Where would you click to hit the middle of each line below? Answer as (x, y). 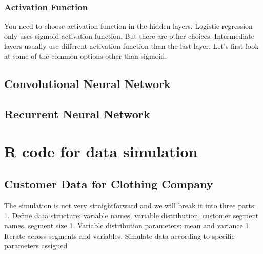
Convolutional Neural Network (87, 83)
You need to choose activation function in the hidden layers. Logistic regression (128, 26)
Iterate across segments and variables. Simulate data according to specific (119, 235)
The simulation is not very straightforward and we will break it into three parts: (130, 205)
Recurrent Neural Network (77, 113)
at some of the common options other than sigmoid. (86, 56)
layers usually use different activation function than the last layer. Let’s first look (131, 46)
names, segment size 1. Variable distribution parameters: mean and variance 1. (128, 225)
